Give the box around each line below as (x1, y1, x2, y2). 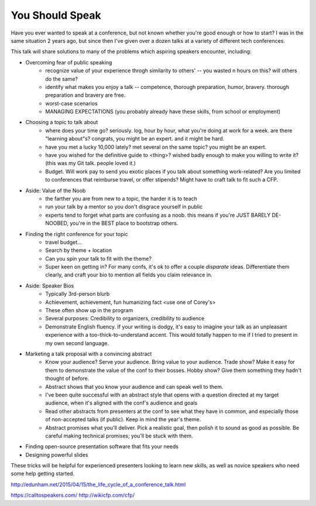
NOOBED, (45, 220, 69, 227)
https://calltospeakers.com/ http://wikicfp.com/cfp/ (11, 492, 135, 499)
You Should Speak (11, 9, 102, 22)
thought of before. (45, 375, 90, 382)
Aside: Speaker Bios (25, 282, 74, 289)
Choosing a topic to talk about (25, 119, 98, 126)
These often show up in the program (45, 307, 133, 314)
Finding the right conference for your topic (25, 230, 128, 237)
